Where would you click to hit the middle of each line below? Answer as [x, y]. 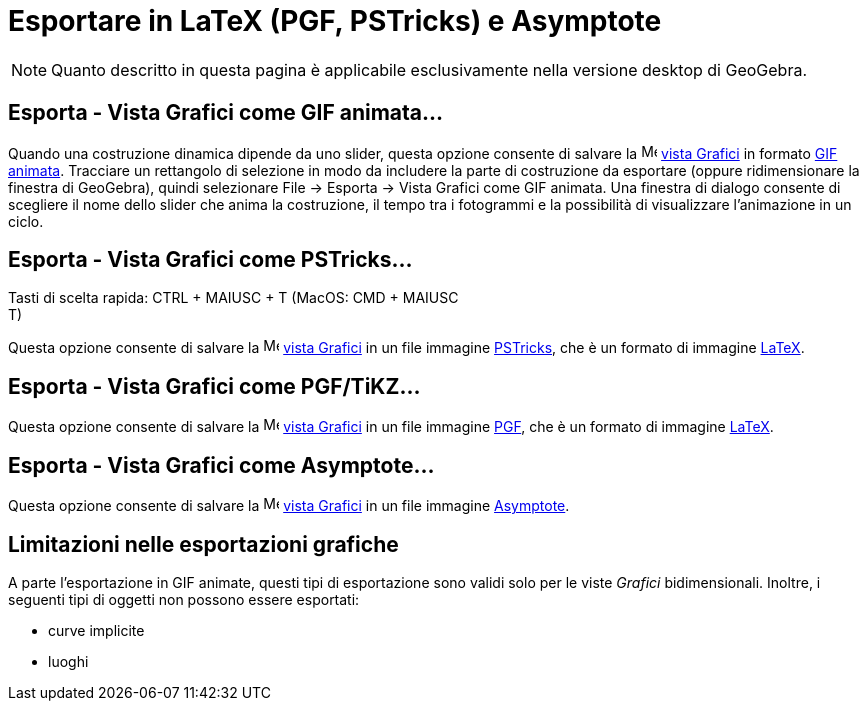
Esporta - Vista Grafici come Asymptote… [221, 465]
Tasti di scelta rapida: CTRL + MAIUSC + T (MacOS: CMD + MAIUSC [233, 298]
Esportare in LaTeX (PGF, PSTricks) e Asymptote [335, 21]
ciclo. [26, 221]
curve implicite [96, 630]
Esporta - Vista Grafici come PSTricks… [210, 260]
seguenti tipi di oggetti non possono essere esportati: [184, 599]
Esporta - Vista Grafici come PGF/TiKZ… [214, 386]
